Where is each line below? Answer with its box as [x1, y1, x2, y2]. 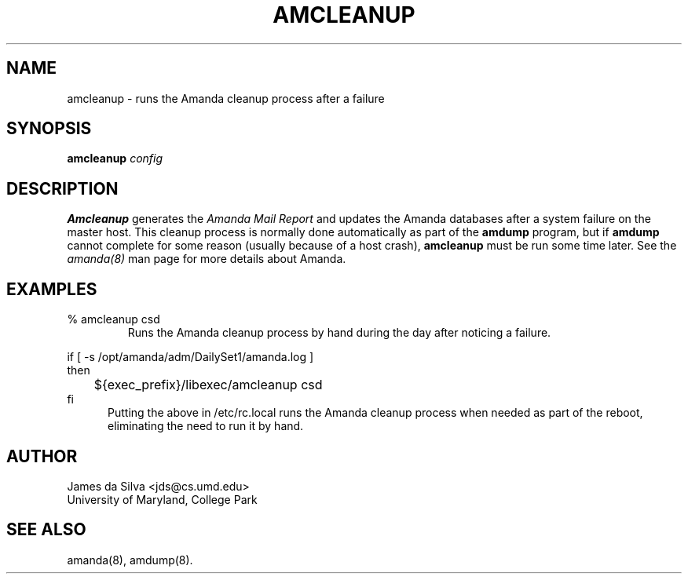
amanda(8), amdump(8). [67, 553, 193, 567]
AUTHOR [6, 446, 78, 466]
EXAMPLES [6, 279, 97, 299]
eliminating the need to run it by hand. [108, 419, 304, 433]
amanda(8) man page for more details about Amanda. [67, 252, 346, 266]
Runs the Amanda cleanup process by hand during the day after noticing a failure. [127, 326, 551, 340]
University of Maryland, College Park [67, 492, 258, 506]
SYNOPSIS [6, 119, 92, 139]
